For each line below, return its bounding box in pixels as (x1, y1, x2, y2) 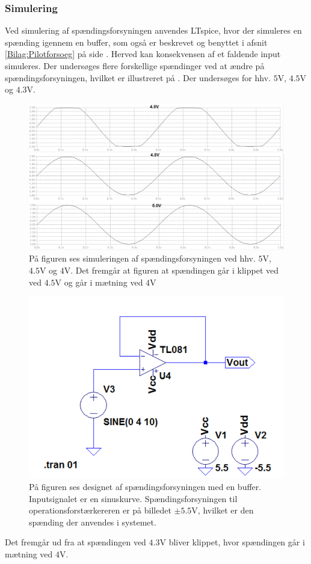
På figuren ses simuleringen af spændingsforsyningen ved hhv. (29, 252, 256, 265)
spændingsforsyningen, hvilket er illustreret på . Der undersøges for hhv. (5, 71, 271, 84)
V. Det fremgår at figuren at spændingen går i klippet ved (64, 264, 279, 277)
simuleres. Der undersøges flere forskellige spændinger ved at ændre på (5, 60, 265, 72)
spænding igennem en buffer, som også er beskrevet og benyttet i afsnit (5, 35, 268, 48)
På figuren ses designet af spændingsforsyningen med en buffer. (29, 480, 262, 493)
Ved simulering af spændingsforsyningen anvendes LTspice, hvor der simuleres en (5, 24, 302, 37)
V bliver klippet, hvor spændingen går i (159, 536, 305, 548)
